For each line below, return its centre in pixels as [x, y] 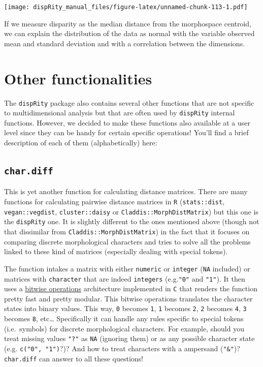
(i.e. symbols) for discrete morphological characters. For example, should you [124, 328]
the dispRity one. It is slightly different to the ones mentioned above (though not [132, 221]
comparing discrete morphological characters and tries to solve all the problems [127, 241]
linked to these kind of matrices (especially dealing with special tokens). [116, 251]
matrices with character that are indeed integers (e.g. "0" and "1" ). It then [125, 278]
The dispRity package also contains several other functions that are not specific [129, 102]
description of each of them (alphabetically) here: [81, 143]
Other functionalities [78, 78]
